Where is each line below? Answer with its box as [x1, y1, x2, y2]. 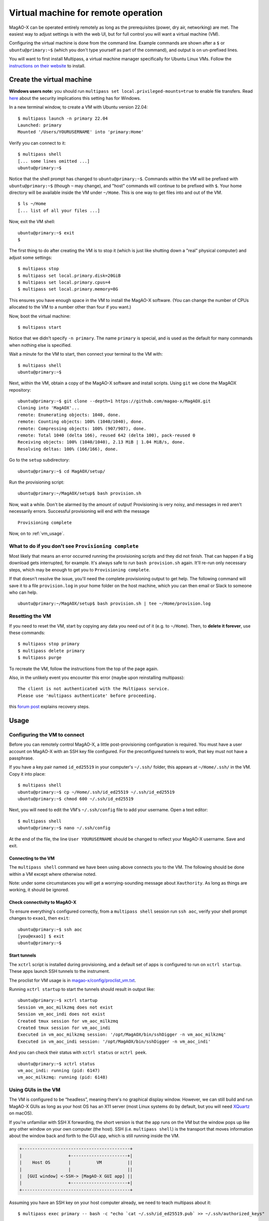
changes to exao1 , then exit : [9, 915, 70, 921]
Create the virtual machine [9, 76, 92, 84]
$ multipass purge [18, 655, 62, 660]
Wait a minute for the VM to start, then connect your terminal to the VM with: [9, 351, 163, 357]
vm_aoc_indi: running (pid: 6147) [18, 1068, 100, 1073]
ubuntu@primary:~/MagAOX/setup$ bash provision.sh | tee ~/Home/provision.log [18, 601, 211, 607]
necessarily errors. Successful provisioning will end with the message [9, 508, 150, 514]
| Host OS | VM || [19, 1160, 133, 1165]
